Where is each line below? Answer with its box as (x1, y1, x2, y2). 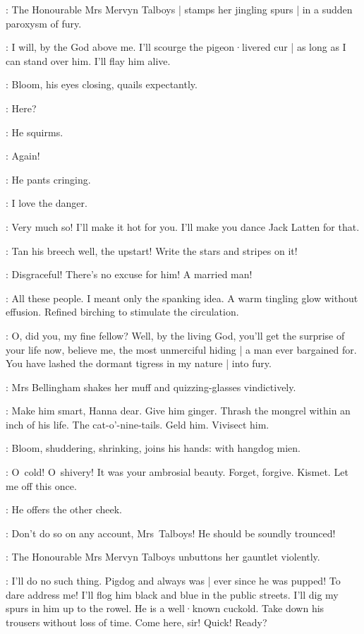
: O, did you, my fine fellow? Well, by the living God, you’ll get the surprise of (6, 328, 345, 342)
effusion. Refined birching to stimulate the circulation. (6, 304, 239, 319)
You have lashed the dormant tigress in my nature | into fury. (6, 356, 272, 371)
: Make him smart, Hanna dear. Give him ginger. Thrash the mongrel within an (6, 403, 351, 418)
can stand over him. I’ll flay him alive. (6, 53, 171, 68)
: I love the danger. (6, 196, 87, 210)
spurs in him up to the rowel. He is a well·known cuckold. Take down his (6, 601, 324, 616)
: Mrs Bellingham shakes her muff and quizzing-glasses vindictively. (6, 379, 296, 394)
